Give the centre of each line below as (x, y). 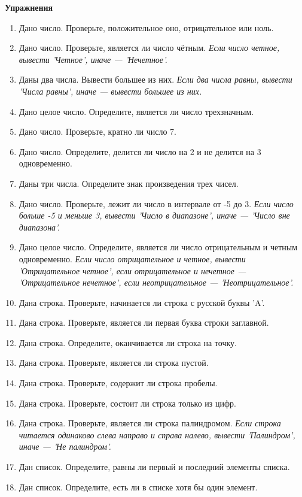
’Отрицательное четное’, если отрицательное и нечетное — (132, 270)
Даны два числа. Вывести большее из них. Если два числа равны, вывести (155, 79)
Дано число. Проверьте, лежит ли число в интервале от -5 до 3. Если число (156, 203)
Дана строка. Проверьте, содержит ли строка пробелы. (118, 383)
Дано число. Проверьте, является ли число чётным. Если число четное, (149, 48)
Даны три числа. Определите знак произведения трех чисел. (129, 183)
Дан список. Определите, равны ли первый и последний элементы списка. (154, 467)
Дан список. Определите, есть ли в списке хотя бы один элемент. (138, 487)
